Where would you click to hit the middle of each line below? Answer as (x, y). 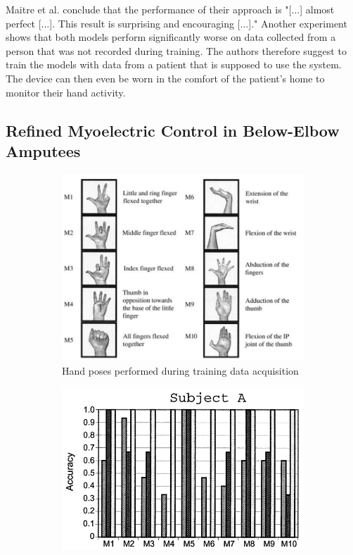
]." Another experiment (298, 23)
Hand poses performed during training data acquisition (180, 370)
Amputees (43, 150)
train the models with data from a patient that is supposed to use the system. (174, 64)
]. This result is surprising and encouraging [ (145, 23)
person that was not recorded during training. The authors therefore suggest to (176, 50)
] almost (317, 9)
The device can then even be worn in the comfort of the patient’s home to (165, 78)
